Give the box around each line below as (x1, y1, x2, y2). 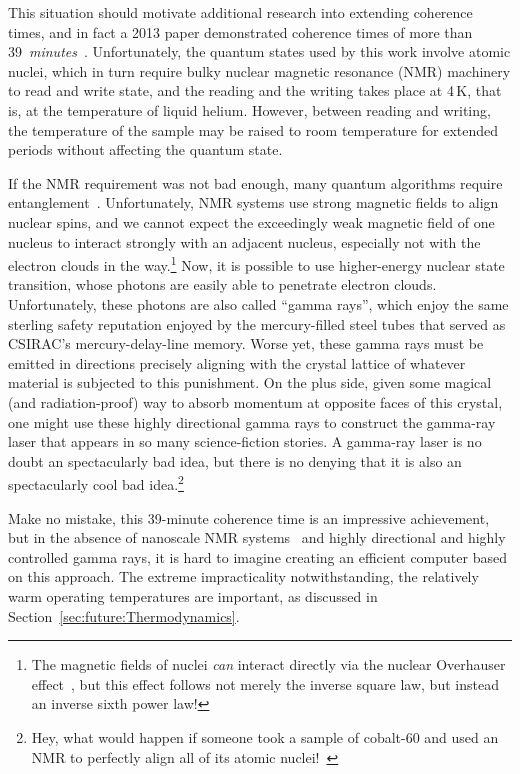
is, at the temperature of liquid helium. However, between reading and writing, (8, 99, 491, 120)
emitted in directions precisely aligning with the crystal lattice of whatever (8, 352, 466, 373)
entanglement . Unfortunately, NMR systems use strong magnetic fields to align (8, 192, 499, 213)
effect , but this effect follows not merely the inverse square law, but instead (31, 673, 499, 694)
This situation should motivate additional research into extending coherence (8, 2, 473, 22)
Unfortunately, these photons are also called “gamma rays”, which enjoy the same (8, 293, 509, 314)
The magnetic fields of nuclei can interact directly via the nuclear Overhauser (31, 654, 506, 675)
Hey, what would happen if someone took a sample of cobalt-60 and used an (31, 726, 499, 747)
